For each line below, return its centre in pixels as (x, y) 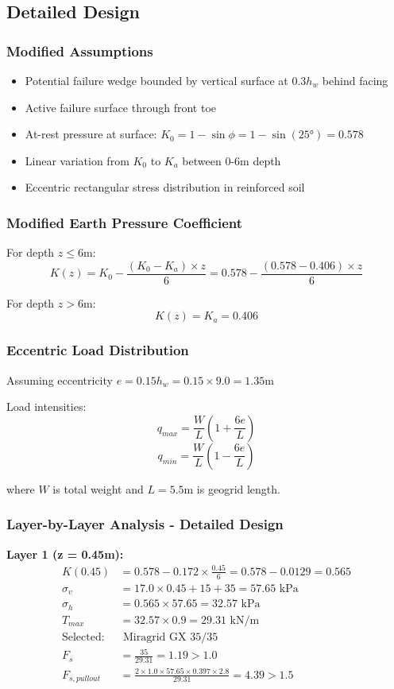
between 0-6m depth (232, 160)
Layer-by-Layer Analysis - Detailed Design (145, 524)
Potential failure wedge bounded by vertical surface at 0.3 (166, 80)
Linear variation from (77, 160)
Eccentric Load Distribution (98, 350)
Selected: (83, 637)
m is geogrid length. (232, 488)
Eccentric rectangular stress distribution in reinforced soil (165, 187)
